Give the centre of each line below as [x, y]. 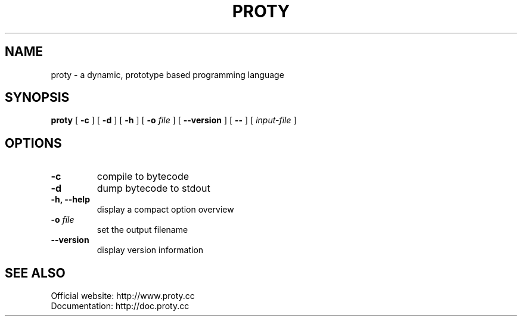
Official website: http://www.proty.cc [123, 296]
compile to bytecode [143, 177]
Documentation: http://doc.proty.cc [120, 306]
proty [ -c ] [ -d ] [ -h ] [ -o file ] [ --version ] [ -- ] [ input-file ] [174, 120]
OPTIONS [33, 143]
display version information [150, 250]
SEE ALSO [35, 273]
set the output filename [142, 230]
